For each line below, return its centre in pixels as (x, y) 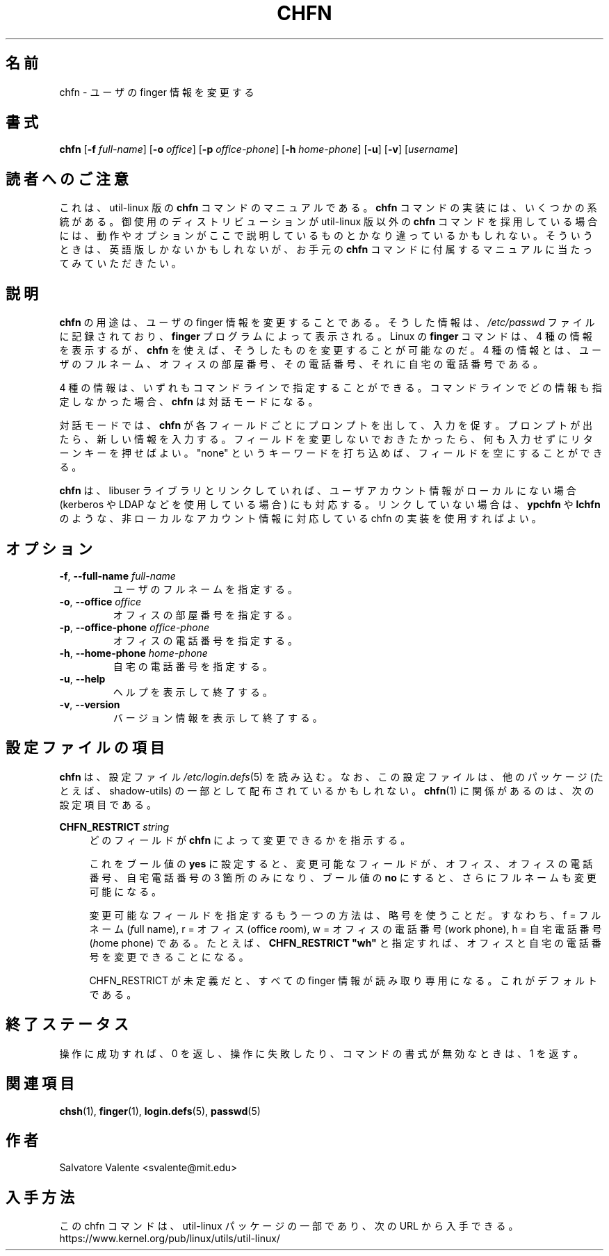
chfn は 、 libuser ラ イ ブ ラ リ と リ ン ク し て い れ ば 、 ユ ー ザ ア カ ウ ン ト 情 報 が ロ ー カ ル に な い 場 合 (318, 491)
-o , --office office (100, 601)
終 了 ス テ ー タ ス (67, 1025)
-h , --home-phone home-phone (133, 653)
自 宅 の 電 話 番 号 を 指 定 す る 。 (193, 666)
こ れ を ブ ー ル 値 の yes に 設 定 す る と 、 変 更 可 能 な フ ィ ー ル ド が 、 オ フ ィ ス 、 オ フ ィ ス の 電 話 (341, 863)
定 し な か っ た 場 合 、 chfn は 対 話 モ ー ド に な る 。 (189, 402)
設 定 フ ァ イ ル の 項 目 (85, 748)
